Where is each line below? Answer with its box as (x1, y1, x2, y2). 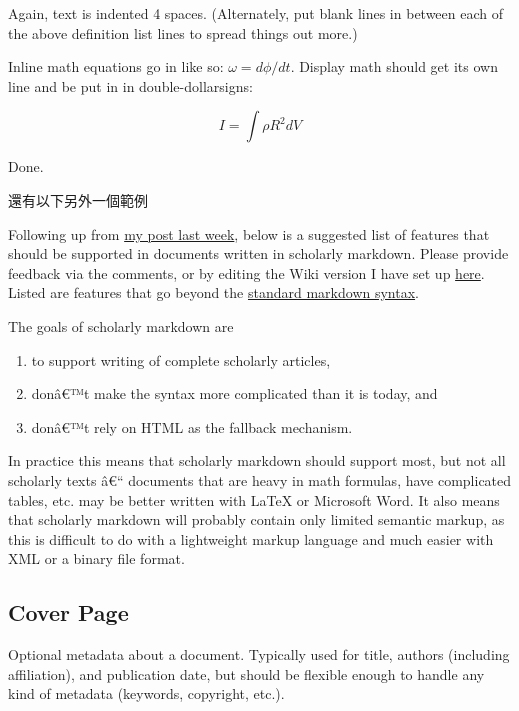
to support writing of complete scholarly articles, (31, 349, 331, 370)
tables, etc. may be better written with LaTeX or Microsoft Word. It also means (8, 489, 500, 510)
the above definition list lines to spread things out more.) (8, 22, 358, 43)
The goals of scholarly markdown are (8, 315, 234, 336)
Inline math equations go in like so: (8, 56, 224, 77)
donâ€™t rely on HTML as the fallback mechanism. (31, 416, 353, 437)
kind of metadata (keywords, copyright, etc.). (8, 683, 285, 704)
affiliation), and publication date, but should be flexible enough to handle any (8, 663, 485, 684)
